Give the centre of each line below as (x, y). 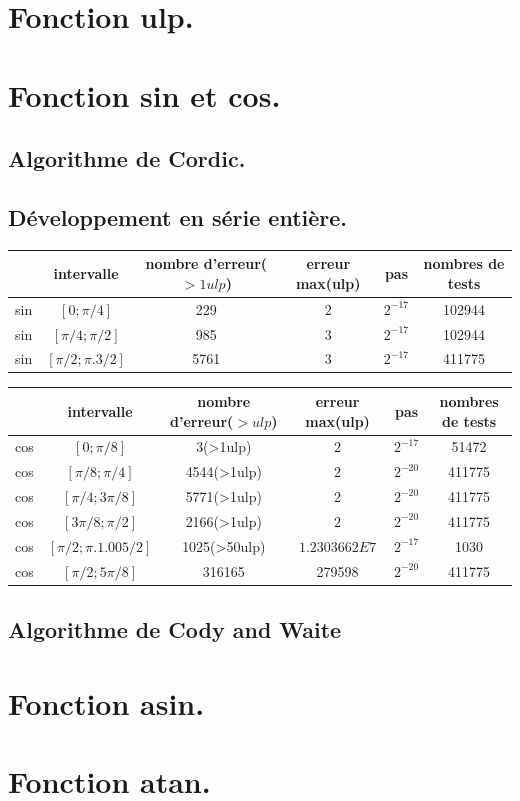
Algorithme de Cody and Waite (175, 629)
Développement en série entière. (178, 216)
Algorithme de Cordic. (127, 158)
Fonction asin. (106, 702)
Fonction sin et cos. (144, 94)
